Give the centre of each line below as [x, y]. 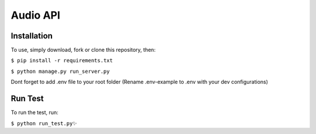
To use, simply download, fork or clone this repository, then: [83, 50]
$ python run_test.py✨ [44, 123]
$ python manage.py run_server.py [60, 71]
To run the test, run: [35, 112]
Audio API [36, 15]
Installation [32, 36]
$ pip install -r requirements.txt [62, 61]
